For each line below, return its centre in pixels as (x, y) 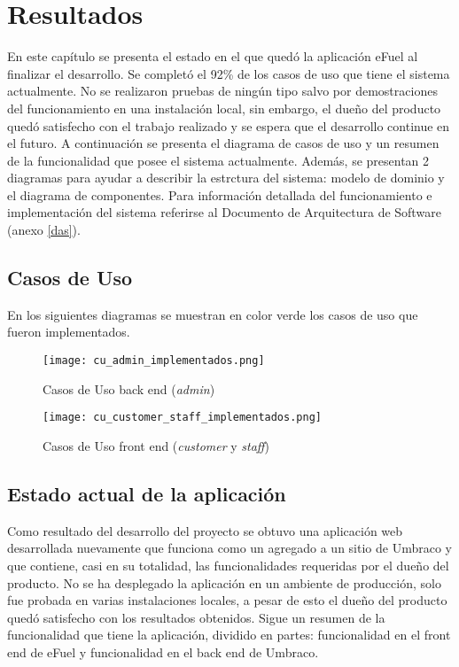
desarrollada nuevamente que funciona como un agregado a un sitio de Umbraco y (229, 548)
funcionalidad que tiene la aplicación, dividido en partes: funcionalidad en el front (229, 635)
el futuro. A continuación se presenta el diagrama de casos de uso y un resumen (223, 143)
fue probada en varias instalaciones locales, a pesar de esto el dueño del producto (227, 600)
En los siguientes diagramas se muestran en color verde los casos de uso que (213, 314)
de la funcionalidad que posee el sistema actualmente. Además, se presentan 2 (218, 160)
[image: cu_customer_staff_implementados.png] (182, 418)
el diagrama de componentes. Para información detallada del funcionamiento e (220, 194)
